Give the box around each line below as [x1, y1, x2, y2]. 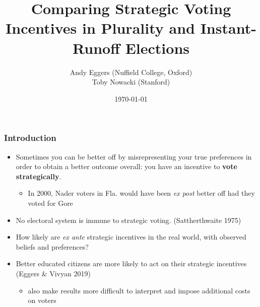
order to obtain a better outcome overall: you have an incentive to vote [16, 161, 237, 172]
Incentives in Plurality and [6, 18, 195, 38]
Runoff [73, 37, 120, 58]
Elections [125, 37, 189, 58]
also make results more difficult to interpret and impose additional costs [28, 285, 250, 295]
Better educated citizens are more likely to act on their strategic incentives [16, 258, 247, 269]
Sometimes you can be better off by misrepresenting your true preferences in [16, 151, 252, 162]
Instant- [200, 18, 256, 38]
